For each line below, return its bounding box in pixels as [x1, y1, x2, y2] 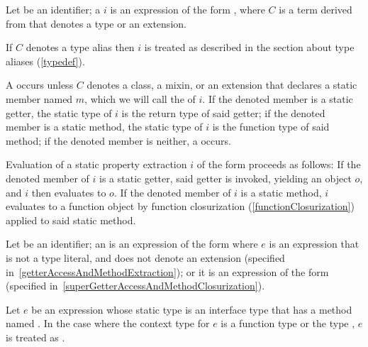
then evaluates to [31, 184, 106, 199]
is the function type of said [212, 119, 330, 134]
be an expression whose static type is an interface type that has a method [31, 302, 352, 316]
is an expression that [269, 236, 359, 251]
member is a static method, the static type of [6, 119, 203, 134]
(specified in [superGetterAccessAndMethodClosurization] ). [6, 278, 265, 293]
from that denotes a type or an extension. [6, 16, 186, 31]
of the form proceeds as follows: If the [196, 157, 361, 172]
